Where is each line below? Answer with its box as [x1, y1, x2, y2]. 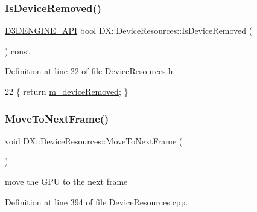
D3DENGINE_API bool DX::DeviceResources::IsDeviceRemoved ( [5, 24, 253, 37]
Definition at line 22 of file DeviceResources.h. [5, 65, 176, 77]
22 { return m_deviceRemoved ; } [5, 85, 128, 97]
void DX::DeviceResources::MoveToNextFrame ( [5, 134, 183, 147]
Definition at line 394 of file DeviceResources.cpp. [5, 195, 188, 208]
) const [5, 44, 31, 57]
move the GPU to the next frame [5, 175, 128, 187]
